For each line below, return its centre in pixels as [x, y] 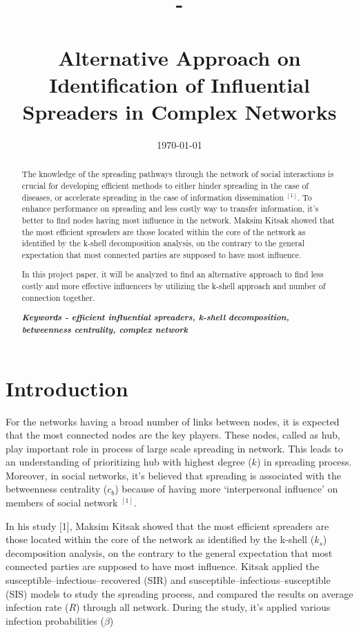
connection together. [58, 297]
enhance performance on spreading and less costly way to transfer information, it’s [170, 209]
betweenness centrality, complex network [105, 329]
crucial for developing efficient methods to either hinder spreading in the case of [165, 185]
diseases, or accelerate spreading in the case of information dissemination [153, 197]
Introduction [67, 388]
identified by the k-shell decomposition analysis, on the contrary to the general [163, 243]
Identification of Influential [179, 84]
